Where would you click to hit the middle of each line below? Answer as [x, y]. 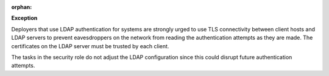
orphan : [22, 7]
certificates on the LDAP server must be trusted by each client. [90, 46]
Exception [24, 18]
